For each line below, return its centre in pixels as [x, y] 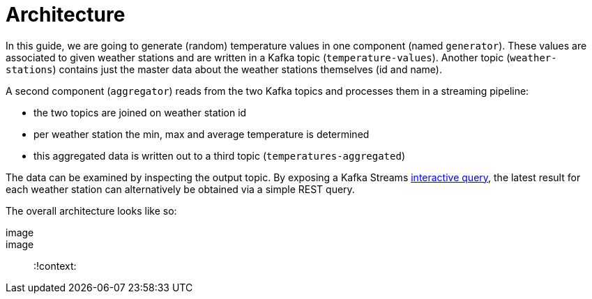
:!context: [55, 266]
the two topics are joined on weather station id [140, 112]
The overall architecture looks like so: [91, 210]
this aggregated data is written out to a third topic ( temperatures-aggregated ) [220, 155]
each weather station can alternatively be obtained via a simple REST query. [180, 189]
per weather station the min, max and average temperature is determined [202, 134]
